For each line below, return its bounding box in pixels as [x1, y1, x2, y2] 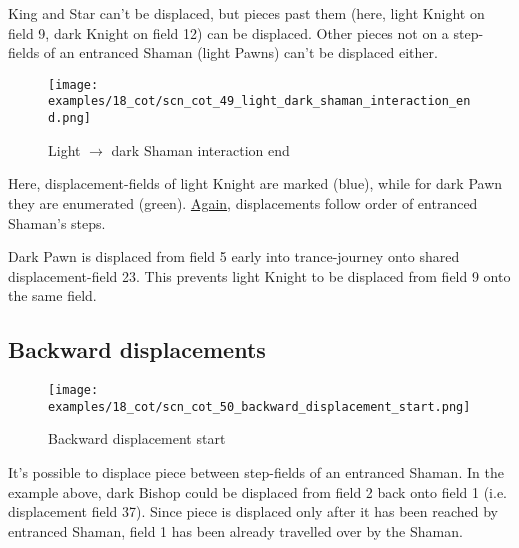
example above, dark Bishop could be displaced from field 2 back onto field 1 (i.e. [8, 481, 507, 502]
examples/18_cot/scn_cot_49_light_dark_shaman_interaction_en [48, 94, 471, 109]
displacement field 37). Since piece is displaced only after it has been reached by [8, 501, 498, 522]
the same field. [8, 285, 97, 306]
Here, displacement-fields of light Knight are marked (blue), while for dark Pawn [8, 173, 503, 194]
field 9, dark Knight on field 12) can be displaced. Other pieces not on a [8, 22, 449, 43]
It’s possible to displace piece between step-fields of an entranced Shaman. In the [8, 462, 504, 483]
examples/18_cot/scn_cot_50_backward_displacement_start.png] [48, 399, 471, 414]
